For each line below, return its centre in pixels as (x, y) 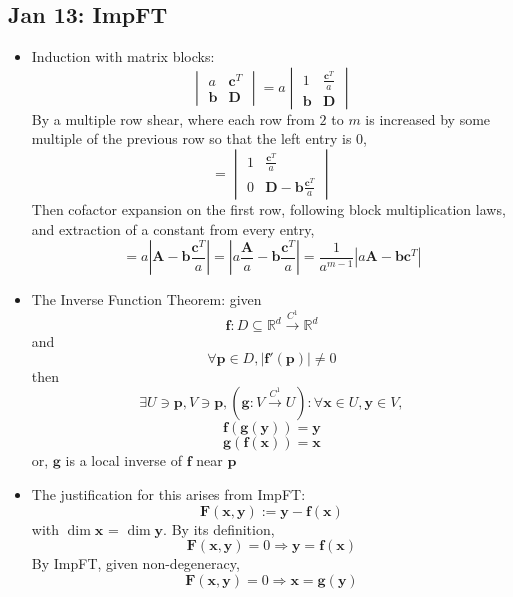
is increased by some (428, 118)
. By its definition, (219, 528)
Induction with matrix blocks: (123, 56)
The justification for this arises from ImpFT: (168, 493)
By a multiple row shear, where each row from (173, 118)
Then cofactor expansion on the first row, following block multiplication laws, (268, 208)
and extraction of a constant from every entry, (173, 228)
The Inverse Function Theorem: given (146, 299)
